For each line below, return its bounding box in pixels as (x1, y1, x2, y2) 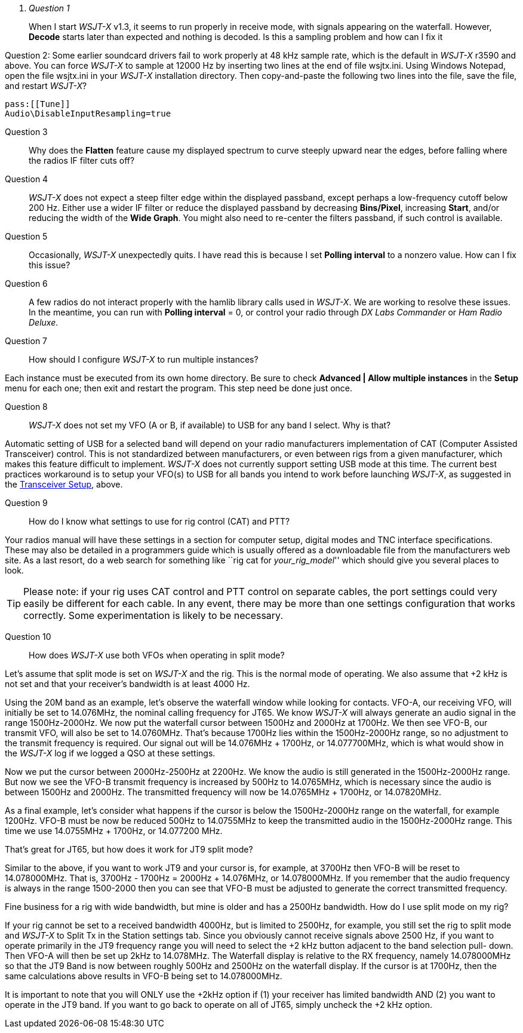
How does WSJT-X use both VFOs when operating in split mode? (29, 650, 285, 660)
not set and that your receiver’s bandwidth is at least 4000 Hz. (5, 679, 250, 689)
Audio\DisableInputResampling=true (5, 109, 171, 118)
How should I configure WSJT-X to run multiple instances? (29, 354, 259, 364)
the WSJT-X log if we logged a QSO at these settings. (5, 748, 216, 758)
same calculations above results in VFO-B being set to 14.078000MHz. (5, 971, 282, 981)
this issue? (29, 260, 70, 270)
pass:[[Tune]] (5, 99, 70, 109)
